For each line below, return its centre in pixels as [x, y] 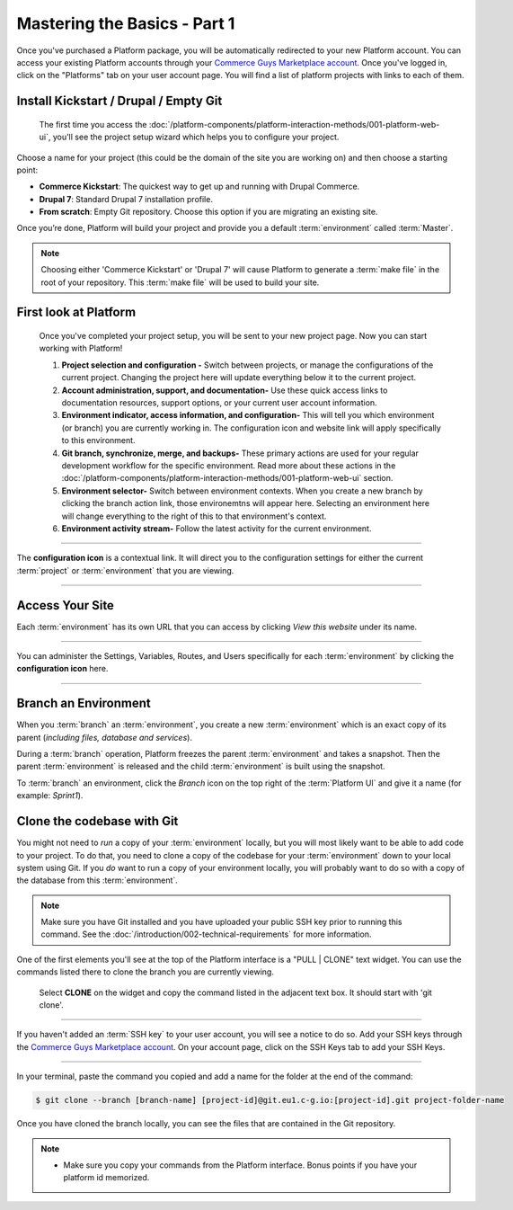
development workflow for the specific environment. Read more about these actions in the [229, 465]
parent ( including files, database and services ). [105, 737]
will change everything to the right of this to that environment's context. [194, 516]
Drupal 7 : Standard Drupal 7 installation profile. [126, 199]
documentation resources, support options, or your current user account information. [219, 403]
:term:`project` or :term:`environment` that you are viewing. [125, 570]
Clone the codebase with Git [97, 821]
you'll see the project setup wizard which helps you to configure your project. [196, 137]
